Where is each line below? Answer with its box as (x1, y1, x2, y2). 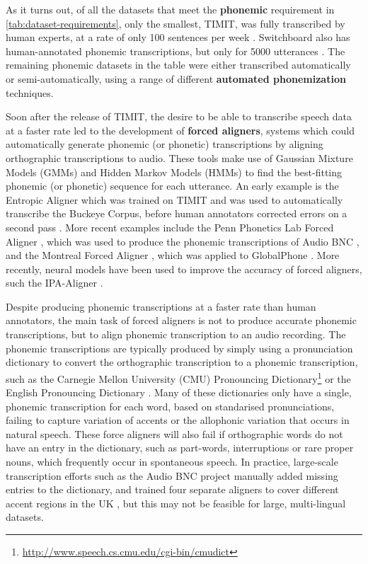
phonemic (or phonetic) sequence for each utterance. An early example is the (6, 178, 339, 193)
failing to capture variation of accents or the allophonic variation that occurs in (6, 413, 350, 427)
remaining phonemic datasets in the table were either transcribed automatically (6, 57, 351, 72)
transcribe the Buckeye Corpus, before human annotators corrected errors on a (6, 206, 347, 221)
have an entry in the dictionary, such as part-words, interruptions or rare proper (6, 440, 354, 455)
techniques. (6, 85, 54, 100)
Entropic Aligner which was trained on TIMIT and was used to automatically (6, 192, 343, 207)
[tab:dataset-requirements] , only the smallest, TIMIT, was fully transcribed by (6, 16, 345, 30)
